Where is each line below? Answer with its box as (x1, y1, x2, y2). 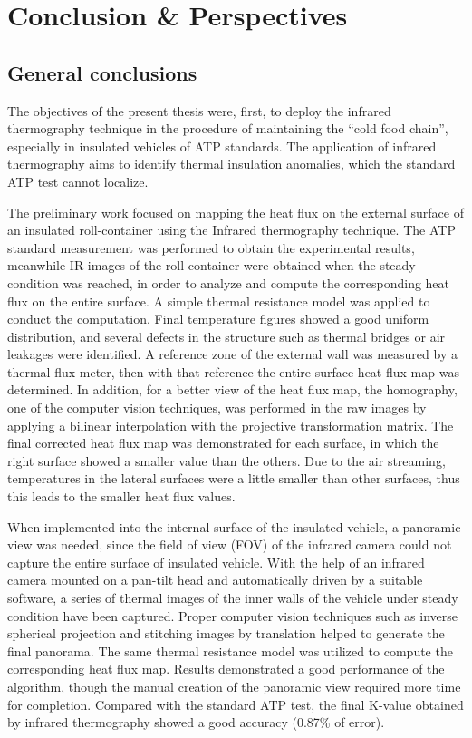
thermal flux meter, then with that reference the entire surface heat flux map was (7, 362, 459, 381)
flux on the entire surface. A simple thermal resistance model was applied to (7, 291, 430, 310)
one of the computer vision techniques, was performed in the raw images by (7, 398, 427, 417)
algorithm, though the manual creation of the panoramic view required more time (7, 676, 461, 695)
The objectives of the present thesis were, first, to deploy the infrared (7, 101, 391, 120)
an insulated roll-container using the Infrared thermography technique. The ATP (7, 220, 456, 239)
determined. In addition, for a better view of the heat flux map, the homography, (7, 380, 458, 399)
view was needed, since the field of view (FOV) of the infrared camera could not (7, 535, 452, 554)
